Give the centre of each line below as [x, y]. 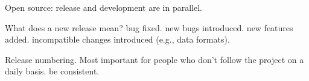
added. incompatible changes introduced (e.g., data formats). [117, 39]
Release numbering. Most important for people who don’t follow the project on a [154, 59]
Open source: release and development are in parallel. [104, 7]
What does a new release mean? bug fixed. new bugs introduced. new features [149, 27]
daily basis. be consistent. [52, 71]
